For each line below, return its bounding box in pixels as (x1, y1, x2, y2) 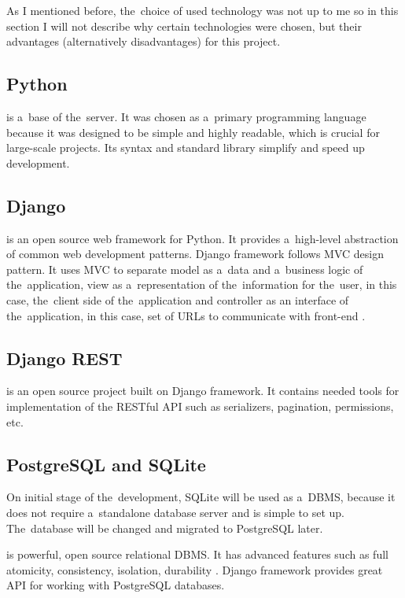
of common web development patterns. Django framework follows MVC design (6, 245, 385, 262)
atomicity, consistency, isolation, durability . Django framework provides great (6, 561, 383, 578)
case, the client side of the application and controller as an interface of (6, 291, 349, 308)
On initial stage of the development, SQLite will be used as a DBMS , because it (6, 489, 396, 505)
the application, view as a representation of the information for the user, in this (6, 276, 397, 293)
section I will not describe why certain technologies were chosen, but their (6, 17, 362, 34)
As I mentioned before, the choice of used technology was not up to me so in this (6, 2, 399, 18)
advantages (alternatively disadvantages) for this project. (6, 33, 281, 50)
